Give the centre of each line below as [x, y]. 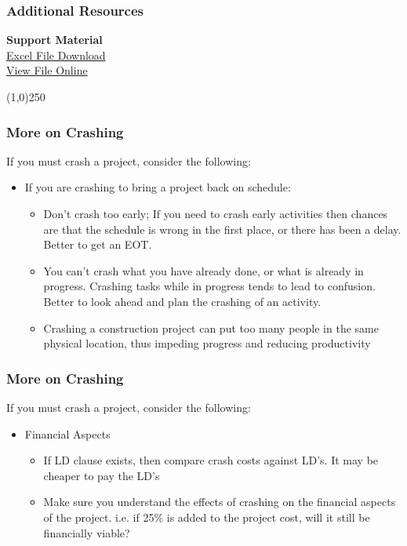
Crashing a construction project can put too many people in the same [211, 328]
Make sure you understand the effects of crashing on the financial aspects [220, 502]
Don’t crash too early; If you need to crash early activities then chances [216, 213]
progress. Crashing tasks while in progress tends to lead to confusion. [209, 286]
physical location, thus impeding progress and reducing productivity [207, 343]
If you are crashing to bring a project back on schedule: [158, 187]
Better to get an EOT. [98, 244]
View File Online [47, 70]
